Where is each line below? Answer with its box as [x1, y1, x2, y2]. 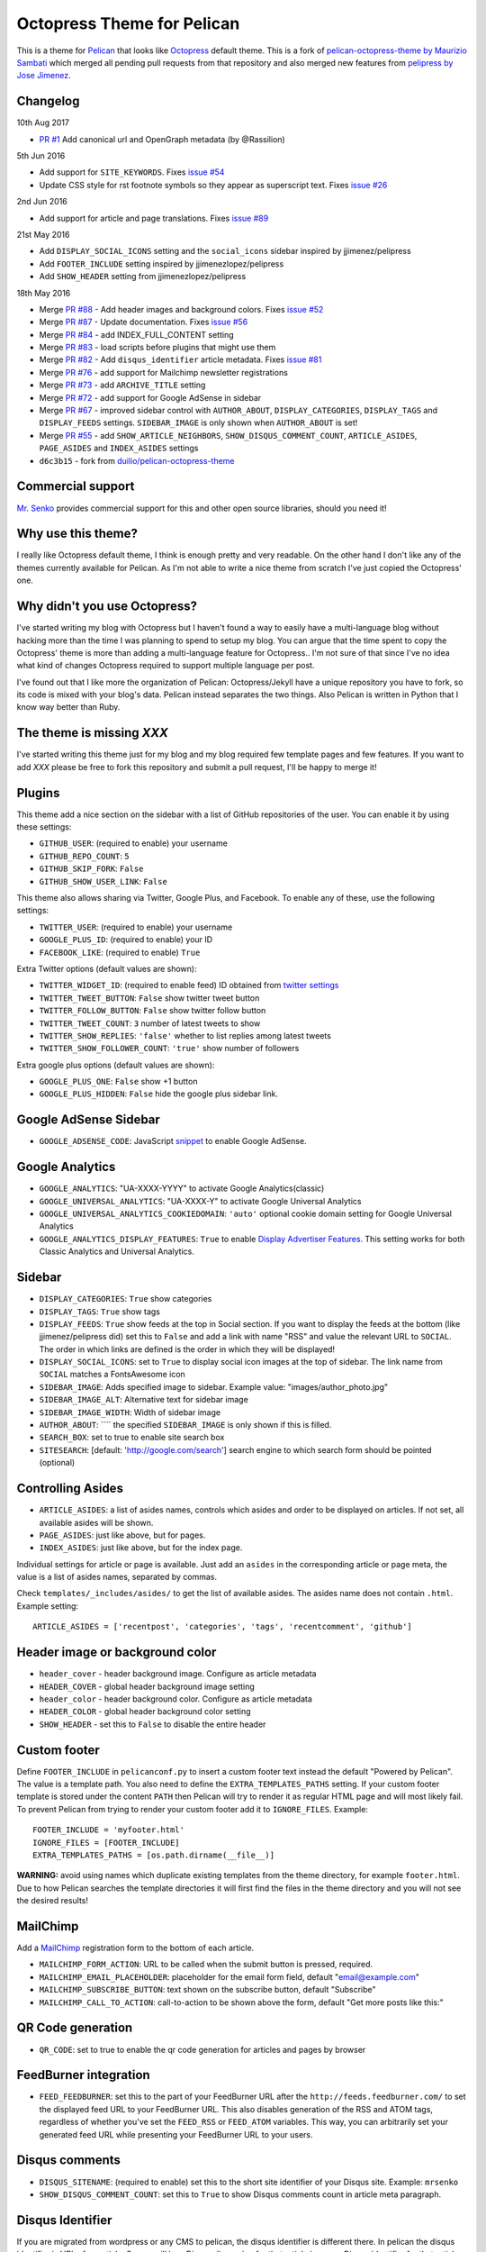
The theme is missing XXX [16, 725, 168, 740]
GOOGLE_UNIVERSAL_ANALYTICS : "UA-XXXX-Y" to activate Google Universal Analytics [39, 1195, 362, 1206]
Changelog [16, 94, 80, 109]
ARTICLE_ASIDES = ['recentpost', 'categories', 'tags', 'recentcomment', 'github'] [32, 1621, 413, 1632]
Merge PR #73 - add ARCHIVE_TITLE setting [39, 379, 206, 391]
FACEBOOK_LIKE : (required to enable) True [39, 947, 201, 958]
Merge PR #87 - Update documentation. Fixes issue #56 [39, 316, 248, 328]
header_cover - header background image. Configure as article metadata [39, 1668, 317, 1679]
